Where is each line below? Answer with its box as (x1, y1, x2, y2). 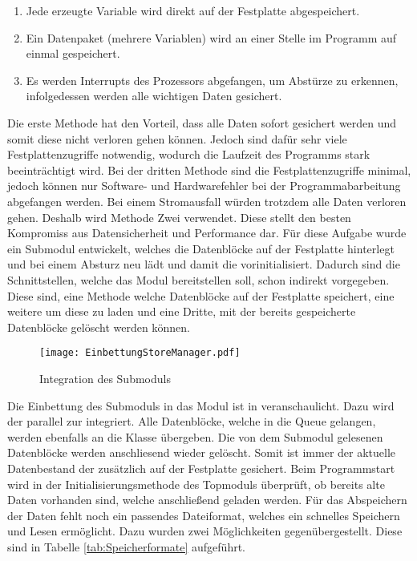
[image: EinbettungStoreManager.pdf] (39, 347, 241, 359)
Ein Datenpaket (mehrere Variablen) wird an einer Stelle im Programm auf (26, 29, 397, 46)
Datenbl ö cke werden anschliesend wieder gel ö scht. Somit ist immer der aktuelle (7, 444, 396, 461)
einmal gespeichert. (26, 45, 120, 62)
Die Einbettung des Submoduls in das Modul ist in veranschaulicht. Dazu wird (7, 397, 395, 414)
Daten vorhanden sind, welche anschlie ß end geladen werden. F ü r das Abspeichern (7, 491, 407, 508)
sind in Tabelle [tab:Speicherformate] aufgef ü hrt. (7, 538, 246, 555)
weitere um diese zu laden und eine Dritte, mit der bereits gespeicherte (7, 303, 356, 320)
